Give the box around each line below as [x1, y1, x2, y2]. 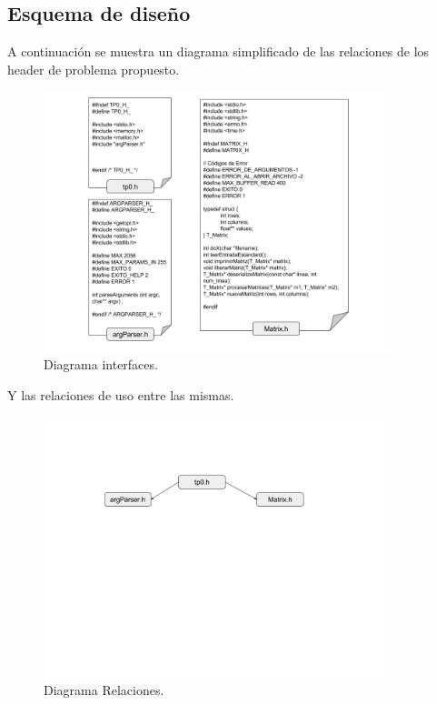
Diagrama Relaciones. [44, 680, 164, 700]
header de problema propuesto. [7, 59, 180, 78]
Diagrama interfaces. [44, 355, 158, 374]
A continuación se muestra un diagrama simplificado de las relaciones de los [7, 42, 430, 61]
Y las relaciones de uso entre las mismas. [7, 385, 234, 404]
